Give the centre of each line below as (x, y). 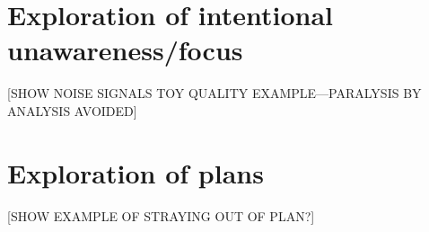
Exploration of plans (136, 172)
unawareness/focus (125, 50)
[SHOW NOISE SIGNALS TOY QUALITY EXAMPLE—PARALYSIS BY (214, 93)
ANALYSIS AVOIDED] (72, 110)
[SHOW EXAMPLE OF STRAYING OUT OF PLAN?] (161, 215)
